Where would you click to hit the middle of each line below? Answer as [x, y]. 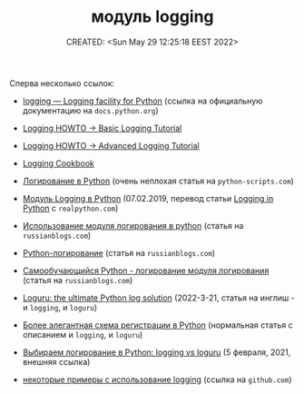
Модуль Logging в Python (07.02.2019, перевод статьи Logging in [148, 198]
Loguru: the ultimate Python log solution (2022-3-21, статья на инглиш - [158, 298]
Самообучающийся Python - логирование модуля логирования [146, 271]
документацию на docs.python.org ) [90, 110]
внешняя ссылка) [56, 361]
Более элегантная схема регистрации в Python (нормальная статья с [157, 325]
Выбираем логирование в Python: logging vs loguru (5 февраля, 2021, [157, 352]
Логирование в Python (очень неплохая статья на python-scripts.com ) [158, 181]
